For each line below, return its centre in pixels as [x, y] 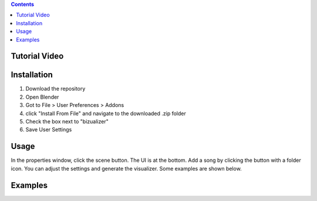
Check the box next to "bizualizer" [67, 122]
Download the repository [55, 89]
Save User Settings [49, 130]
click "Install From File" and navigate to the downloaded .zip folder [106, 113]
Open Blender [42, 97]
